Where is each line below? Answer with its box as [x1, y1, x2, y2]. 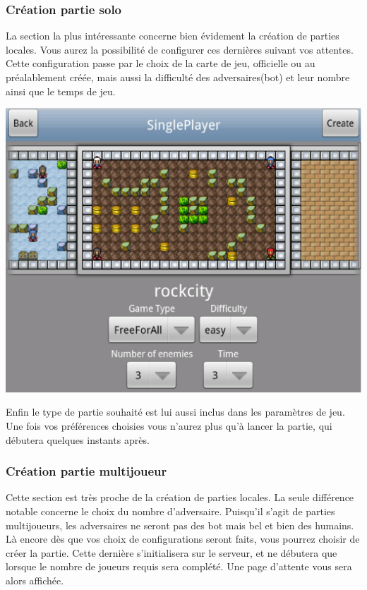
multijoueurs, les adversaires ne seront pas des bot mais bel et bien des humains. [6, 517, 354, 532]
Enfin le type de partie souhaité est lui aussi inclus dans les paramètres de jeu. [6, 404, 345, 419]
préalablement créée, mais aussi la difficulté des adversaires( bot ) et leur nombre [6, 70, 350, 84]
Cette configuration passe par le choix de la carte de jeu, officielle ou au [6, 56, 315, 71]
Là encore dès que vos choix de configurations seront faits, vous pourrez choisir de [6, 531, 360, 546]
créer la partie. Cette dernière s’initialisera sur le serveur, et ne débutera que [6, 545, 337, 560]
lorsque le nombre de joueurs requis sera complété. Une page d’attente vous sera [6, 559, 352, 574]
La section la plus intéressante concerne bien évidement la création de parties [6, 28, 339, 43]
